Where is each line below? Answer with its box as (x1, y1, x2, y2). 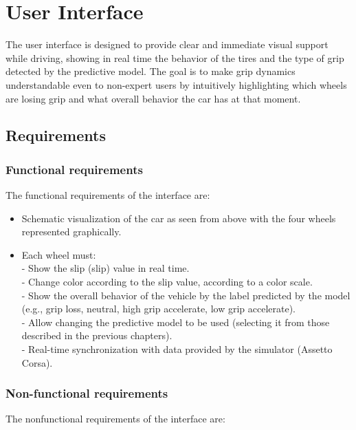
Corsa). (21, 355, 53, 369)
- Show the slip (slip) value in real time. (21, 261, 190, 275)
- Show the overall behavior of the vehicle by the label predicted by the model (21, 288, 351, 302)
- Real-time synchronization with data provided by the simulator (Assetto (21, 342, 333, 356)
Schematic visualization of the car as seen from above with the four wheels (21, 211, 336, 225)
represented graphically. (21, 224, 122, 239)
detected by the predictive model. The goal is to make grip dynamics (5, 64, 296, 78)
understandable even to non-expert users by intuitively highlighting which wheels (5, 77, 347, 92)
